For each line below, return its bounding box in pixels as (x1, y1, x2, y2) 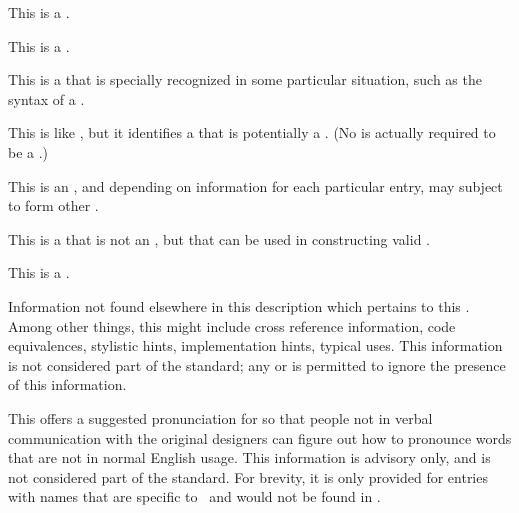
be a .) (8, 141, 49, 162)
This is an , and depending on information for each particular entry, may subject (8, 175, 503, 196)
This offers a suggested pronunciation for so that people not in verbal (8, 407, 433, 428)
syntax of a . (8, 88, 85, 109)
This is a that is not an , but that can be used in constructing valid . (8, 228, 430, 249)
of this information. (8, 374, 127, 395)
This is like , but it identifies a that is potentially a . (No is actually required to (8, 122, 496, 143)
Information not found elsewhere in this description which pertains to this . (8, 295, 470, 316)
